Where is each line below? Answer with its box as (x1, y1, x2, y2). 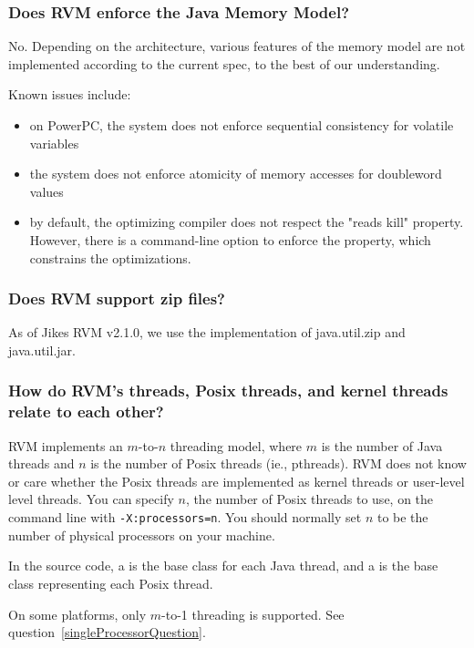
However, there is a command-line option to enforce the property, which (29, 230, 431, 249)
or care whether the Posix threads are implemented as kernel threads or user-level (8, 471, 465, 490)
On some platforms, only (8, 604, 147, 623)
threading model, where (170, 436, 303, 455)
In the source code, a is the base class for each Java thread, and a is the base (8, 556, 438, 575)
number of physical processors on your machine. (8, 525, 275, 544)
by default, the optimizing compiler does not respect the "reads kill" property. (29, 212, 464, 231)
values (29, 181, 64, 201)
